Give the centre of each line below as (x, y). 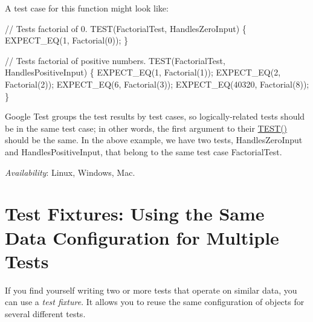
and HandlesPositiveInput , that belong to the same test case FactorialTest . (144, 151)
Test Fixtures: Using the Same (135, 214)
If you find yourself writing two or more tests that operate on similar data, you (151, 290)
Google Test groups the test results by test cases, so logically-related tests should (155, 116)
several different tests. (45, 313)
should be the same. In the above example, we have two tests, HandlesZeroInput (154, 140)
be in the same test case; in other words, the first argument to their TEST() (146, 128)
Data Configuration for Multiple (142, 237)
